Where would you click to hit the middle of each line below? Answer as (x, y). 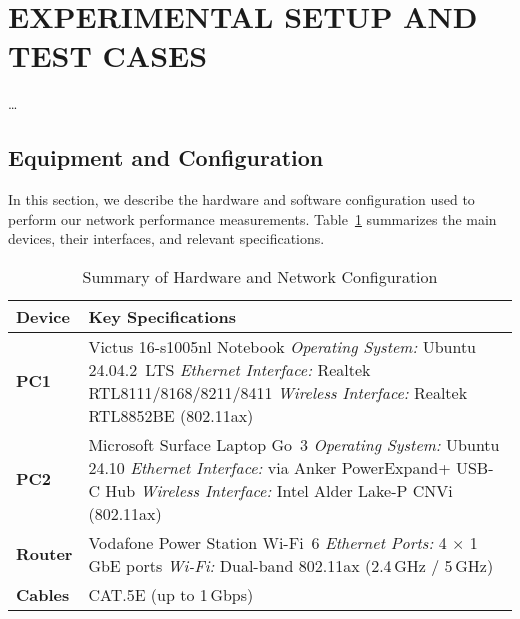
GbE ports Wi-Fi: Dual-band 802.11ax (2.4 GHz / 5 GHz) (291, 565)
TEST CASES (108, 55)
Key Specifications (162, 316)
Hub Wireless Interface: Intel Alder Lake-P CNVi (279, 490)
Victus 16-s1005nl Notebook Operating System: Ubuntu (282, 346)
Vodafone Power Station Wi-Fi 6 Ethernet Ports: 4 (267, 542)
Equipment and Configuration (166, 157)
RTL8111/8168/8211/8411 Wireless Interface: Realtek (278, 392)
